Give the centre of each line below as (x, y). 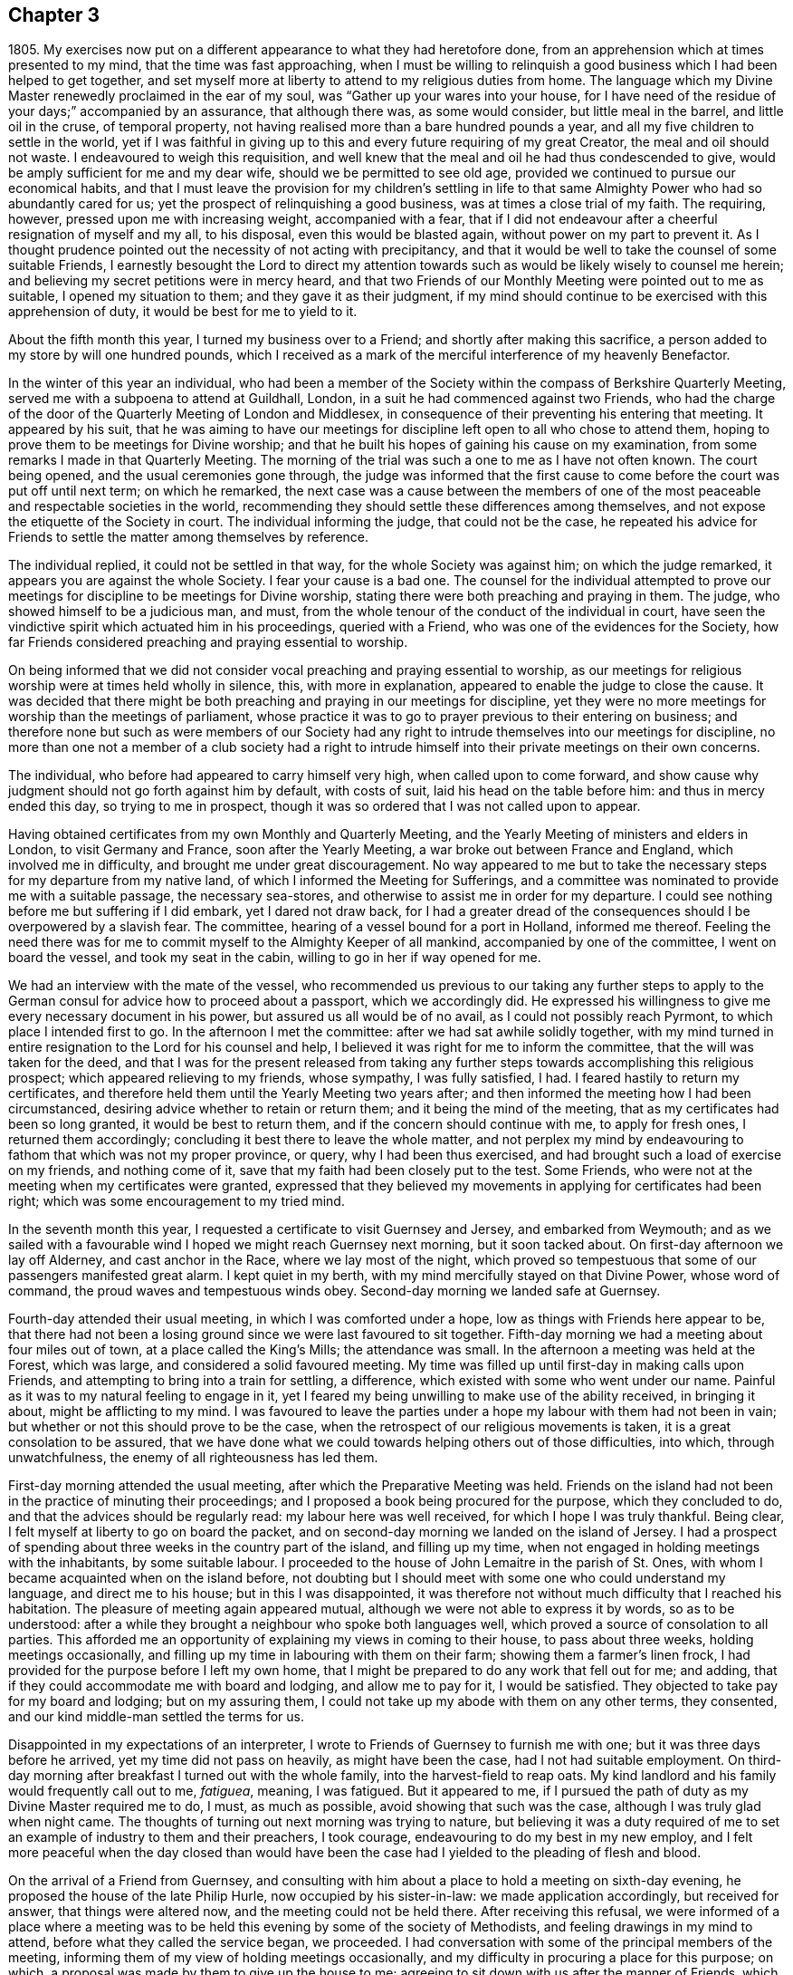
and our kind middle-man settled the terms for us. (156, 1717)
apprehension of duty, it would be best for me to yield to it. (183, 312)
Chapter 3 (54, 15)
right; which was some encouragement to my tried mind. (177, 1201)
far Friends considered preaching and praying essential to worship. (208, 642)
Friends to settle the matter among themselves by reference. (189, 537)
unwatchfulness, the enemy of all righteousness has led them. (193, 1458)
